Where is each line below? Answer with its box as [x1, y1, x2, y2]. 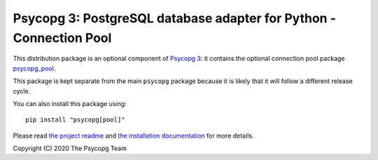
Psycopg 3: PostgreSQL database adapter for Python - [13, 10, 336, 26]
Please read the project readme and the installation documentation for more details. [13, 131, 254, 140]
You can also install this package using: [13, 99, 127, 108]
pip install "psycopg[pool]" [25, 116, 125, 124]
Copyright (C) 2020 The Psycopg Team [13, 144, 127, 153]
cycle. [13, 87, 31, 95]
